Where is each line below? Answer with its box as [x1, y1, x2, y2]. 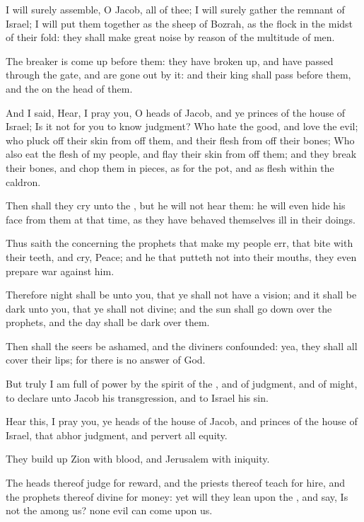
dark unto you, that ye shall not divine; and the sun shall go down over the [6, 301, 332, 315]
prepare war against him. [6, 263, 115, 278]
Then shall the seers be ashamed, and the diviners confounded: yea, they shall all [6, 338, 358, 353]
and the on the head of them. [6, 81, 133, 95]
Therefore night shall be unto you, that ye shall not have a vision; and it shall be [6, 287, 357, 302]
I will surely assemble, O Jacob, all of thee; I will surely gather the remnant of [6, 2, 345, 16]
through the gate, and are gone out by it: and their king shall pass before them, [6, 67, 351, 82]
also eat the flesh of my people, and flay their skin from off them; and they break [6, 146, 357, 161]
